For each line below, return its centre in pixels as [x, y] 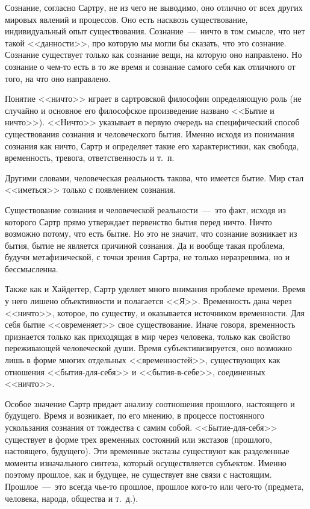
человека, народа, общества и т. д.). [72, 498]
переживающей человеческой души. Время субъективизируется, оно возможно [148, 348]
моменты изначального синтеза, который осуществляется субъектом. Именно [146, 462]
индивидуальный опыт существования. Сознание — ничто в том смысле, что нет [155, 31]
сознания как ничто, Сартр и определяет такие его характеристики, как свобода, [152, 145]
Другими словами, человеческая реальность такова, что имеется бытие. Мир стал [154, 177]
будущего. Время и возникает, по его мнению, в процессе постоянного [135, 415]
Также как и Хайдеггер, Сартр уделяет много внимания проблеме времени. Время [155, 289]
